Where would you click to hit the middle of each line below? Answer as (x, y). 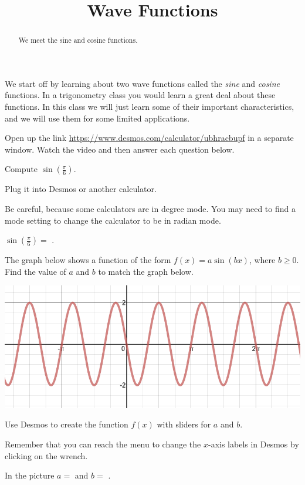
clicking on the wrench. (46, 455)
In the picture (30, 475)
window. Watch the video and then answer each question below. (120, 149)
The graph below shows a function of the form (88, 260)
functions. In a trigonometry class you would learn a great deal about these (140, 95)
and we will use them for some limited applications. (97, 118)
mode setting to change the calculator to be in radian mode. (113, 220)
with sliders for (184, 424)
